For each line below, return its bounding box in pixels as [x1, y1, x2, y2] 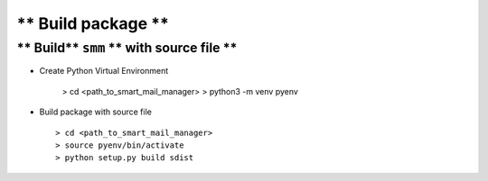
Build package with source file [39, 106, 153, 117]
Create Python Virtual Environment [39, 66, 169, 77]
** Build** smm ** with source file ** [16, 40, 238, 56]
